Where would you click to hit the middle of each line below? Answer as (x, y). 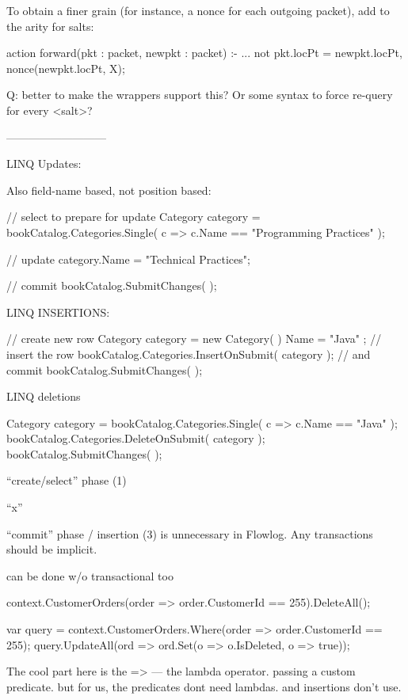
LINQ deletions (44, 396)
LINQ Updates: (44, 164)
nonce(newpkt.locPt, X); (66, 68)
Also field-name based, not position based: (109, 190)
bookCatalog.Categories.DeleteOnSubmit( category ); (136, 438)
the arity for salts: (50, 26)
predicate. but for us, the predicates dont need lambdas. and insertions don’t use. (204, 686)
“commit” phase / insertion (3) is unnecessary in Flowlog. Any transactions (190, 533)
